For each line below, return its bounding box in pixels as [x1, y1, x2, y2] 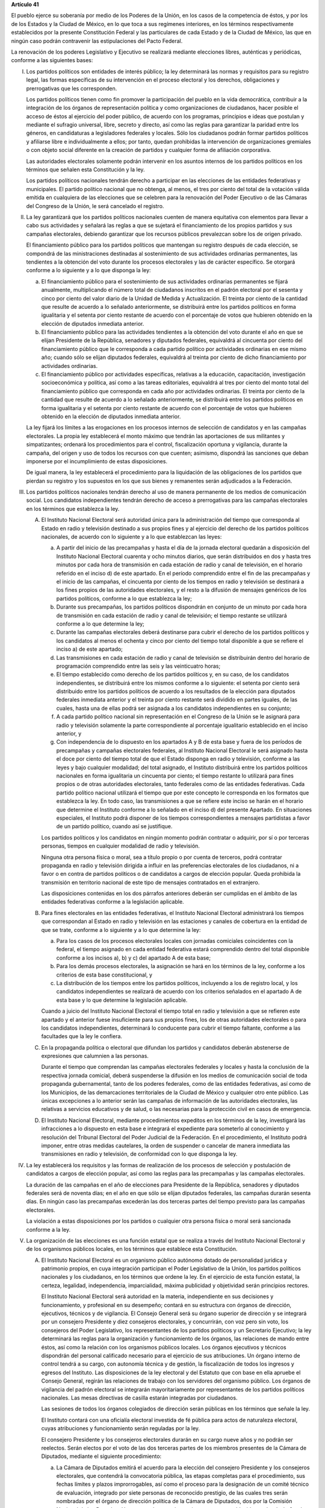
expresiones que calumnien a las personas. [41, 1053, 149, 1060]
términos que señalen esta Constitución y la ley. [26, 166, 145, 173]
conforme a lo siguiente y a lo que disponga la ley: [26, 267, 151, 274]
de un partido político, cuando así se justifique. [56, 823, 173, 830]
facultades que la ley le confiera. [41, 1033, 123, 1040]
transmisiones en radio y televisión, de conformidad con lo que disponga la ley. [41, 1150, 238, 1158]
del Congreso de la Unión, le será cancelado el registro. [26, 202, 164, 209]
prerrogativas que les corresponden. [26, 84, 117, 92]
